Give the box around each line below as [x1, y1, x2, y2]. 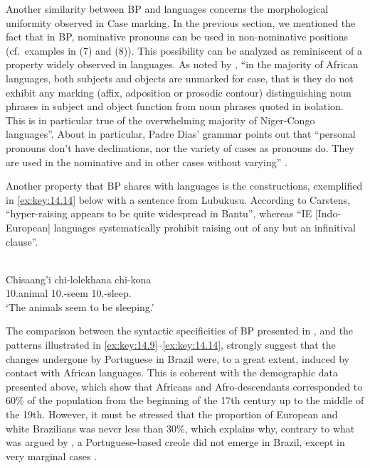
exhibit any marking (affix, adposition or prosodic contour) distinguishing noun [6, 85, 351, 99]
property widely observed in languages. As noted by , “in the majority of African [6, 57, 359, 72]
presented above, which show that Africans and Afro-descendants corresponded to [6, 379, 363, 393]
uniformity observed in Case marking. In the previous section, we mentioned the [6, 15, 356, 30]
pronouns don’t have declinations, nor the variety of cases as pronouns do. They [6, 140, 354, 155]
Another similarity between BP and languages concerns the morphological [6, 1, 329, 16]
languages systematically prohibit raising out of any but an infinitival [53, 219, 356, 234]
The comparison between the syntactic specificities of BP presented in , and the [6, 323, 354, 338]
